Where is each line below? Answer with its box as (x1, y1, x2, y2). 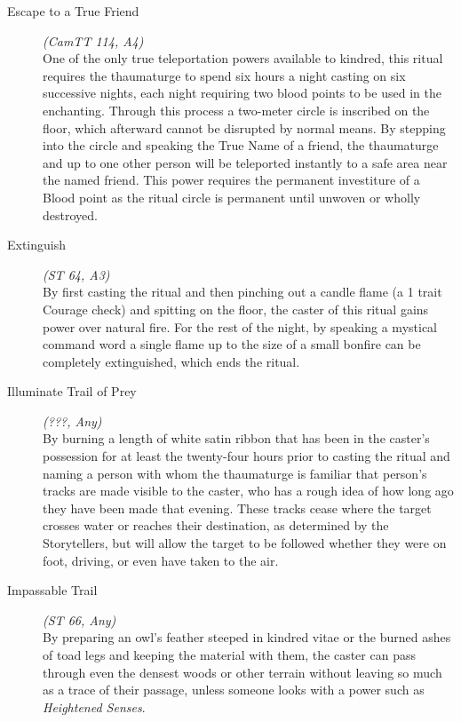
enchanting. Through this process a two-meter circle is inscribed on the (43, 100, 430, 119)
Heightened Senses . (43, 697, 146, 716)
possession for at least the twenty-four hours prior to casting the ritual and (43, 447, 450, 465)
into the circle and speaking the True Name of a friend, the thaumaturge (43, 136, 439, 155)
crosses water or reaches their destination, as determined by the (43, 516, 389, 535)
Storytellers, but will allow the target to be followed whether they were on (43, 534, 447, 552)
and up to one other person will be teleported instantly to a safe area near (43, 153, 448, 171)
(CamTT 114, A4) (43, 31, 144, 50)
